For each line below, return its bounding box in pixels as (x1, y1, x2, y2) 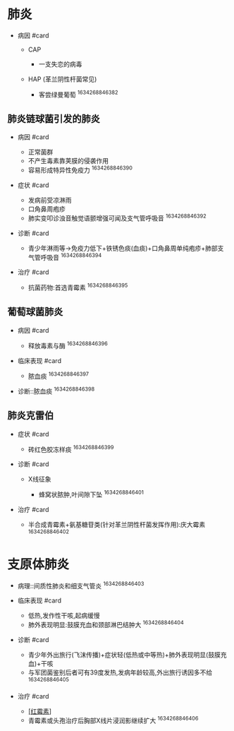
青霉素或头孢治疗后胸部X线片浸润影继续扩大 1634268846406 (27, 715, 199, 725)
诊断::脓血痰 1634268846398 (17, 386, 95, 396)
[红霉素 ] (27, 707, 51, 715)
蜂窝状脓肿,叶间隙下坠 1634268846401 (38, 489, 144, 499)
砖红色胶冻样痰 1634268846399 (27, 444, 114, 453)
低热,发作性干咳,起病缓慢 (27, 612, 100, 620)
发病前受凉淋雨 (27, 196, 72, 205)
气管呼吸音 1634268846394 (27, 251, 102, 261)
